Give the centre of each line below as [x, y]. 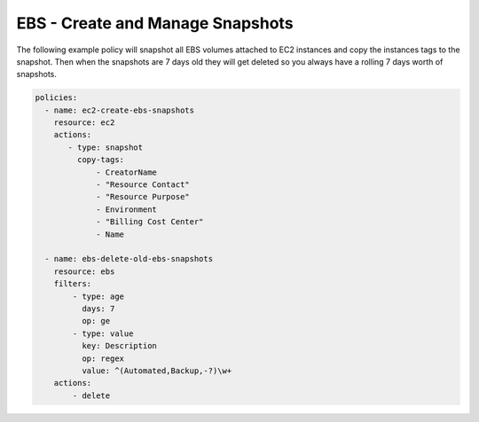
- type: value [103, 333]
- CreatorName [126, 172]
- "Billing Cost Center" [150, 222]
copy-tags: [100, 160]
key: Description [119, 346]
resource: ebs [84, 271]
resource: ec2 [84, 123]
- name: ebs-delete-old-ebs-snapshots [129, 259]
